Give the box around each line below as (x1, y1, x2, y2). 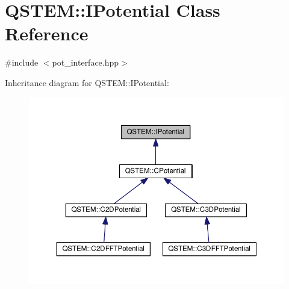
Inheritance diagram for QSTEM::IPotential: (5, 76, 169, 89)
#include (5, 56, 39, 69)
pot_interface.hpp (52, 56, 119, 69)
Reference (5, 21, 89, 46)
